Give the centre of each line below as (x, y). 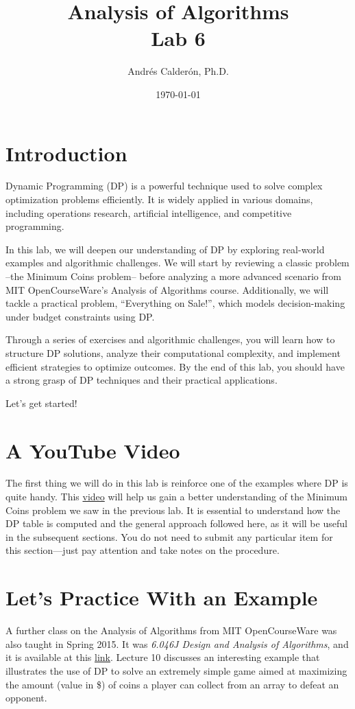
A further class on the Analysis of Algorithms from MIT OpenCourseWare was (171, 630)
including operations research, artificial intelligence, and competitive (149, 212)
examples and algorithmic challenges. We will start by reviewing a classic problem (177, 263)
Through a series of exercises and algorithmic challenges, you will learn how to (170, 339)
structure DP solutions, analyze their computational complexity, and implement (173, 352)
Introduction (66, 153)
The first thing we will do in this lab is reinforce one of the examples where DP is (177, 483)
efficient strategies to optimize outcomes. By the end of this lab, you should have (175, 366)
